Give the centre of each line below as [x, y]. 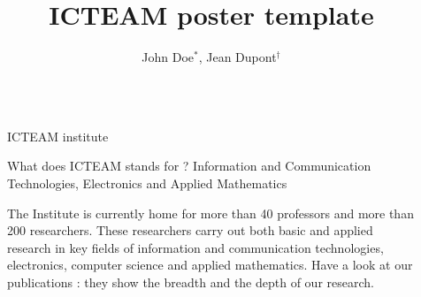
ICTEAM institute [58, 136]
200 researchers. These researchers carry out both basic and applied [190, 230]
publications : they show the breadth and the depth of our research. [191, 282]
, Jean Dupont [237, 57]
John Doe [168, 57]
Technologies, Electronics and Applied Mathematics [147, 183]
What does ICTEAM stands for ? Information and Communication [189, 166]
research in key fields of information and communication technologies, [195, 247]
